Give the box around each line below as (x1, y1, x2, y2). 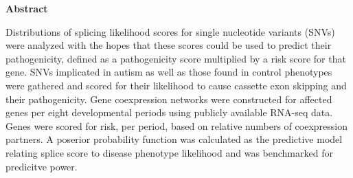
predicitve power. (5, 159, 78, 173)
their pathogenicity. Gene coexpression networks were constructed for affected (5, 91, 332, 106)
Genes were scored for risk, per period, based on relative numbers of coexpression (5, 118, 348, 133)
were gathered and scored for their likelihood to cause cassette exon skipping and (5, 78, 347, 92)
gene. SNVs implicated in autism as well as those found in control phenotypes (5, 65, 332, 79)
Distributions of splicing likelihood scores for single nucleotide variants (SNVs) (5, 24, 335, 38)
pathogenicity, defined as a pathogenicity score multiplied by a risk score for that (5, 51, 346, 65)
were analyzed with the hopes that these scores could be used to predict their (5, 38, 332, 52)
